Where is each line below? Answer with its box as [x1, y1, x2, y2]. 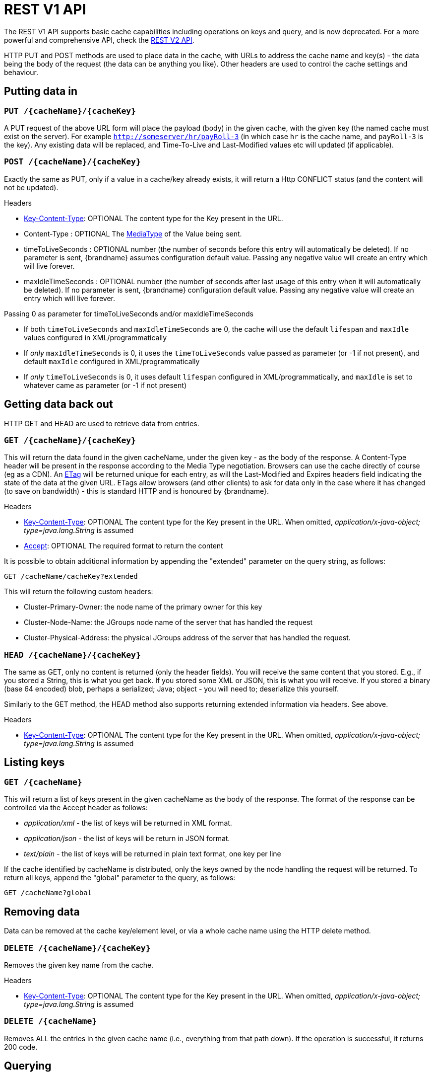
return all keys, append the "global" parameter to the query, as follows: [4, 873, 236, 882]
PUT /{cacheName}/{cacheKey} [4, 106, 136, 116]
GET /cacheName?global [4, 889, 92, 897]
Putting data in [4, 85, 77, 98]
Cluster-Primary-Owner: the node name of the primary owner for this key [24, 603, 262, 612]
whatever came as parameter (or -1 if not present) [24, 381, 186, 389]
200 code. [4, 1042, 38, 1051]
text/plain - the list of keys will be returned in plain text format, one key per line [24, 849, 281, 858]
